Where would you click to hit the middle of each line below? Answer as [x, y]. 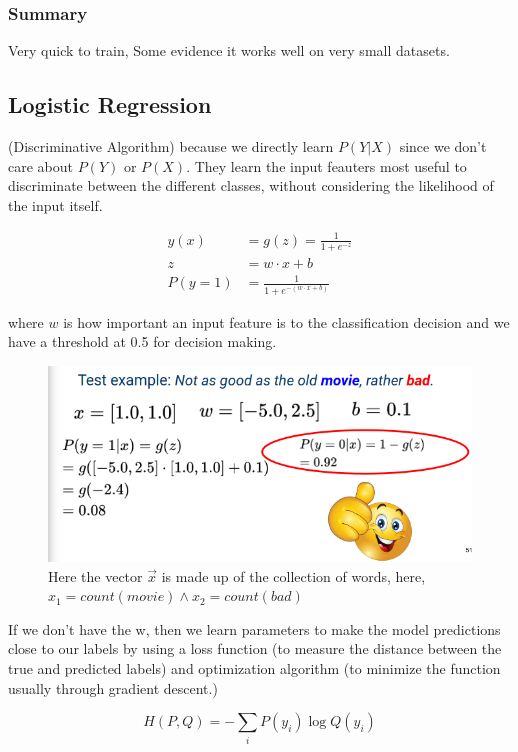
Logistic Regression [110, 104]
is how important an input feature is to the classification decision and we [286, 321]
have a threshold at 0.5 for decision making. [142, 341]
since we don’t [443, 146]
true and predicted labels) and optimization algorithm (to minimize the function [254, 667]
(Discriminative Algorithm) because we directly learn [171, 146]
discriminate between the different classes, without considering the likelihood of [251, 185]
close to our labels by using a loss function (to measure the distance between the [255, 648]
